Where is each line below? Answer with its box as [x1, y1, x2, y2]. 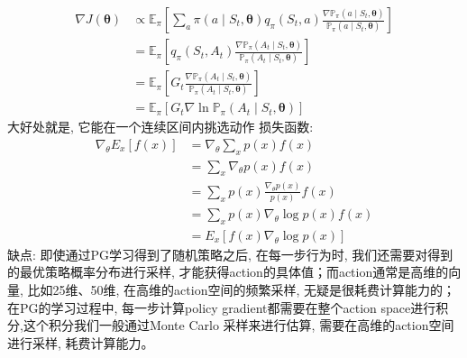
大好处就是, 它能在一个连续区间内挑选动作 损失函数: [7, 117, 314, 136]
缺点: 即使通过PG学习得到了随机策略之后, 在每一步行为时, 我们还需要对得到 [7, 244, 453, 263]
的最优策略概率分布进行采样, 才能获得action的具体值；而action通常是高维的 [7, 262, 449, 281]
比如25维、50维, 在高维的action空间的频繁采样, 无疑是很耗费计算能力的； [27, 280, 455, 299]
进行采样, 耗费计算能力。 [7, 333, 154, 352]
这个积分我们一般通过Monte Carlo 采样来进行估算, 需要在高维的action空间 [23, 316, 454, 335]
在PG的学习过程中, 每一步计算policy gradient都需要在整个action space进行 [7, 298, 436, 317]
